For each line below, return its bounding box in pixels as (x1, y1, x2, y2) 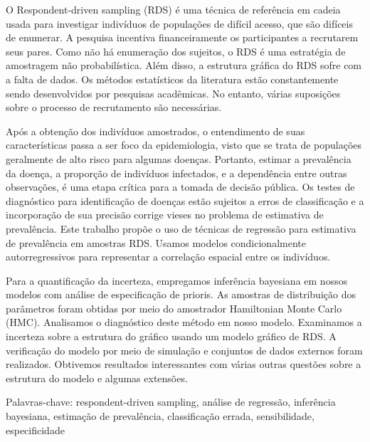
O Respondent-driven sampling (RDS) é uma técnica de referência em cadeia (6, 2, 341, 16)
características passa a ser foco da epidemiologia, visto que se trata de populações (6, 137, 362, 152)
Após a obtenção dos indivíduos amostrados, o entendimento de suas (6, 123, 305, 138)
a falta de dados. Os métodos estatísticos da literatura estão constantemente (6, 71, 339, 86)
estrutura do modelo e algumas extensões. (6, 370, 188, 385)
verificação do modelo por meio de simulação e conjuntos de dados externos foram (6, 342, 363, 357)
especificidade (6, 422, 65, 437)
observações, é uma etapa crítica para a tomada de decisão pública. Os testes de (6, 179, 355, 194)
